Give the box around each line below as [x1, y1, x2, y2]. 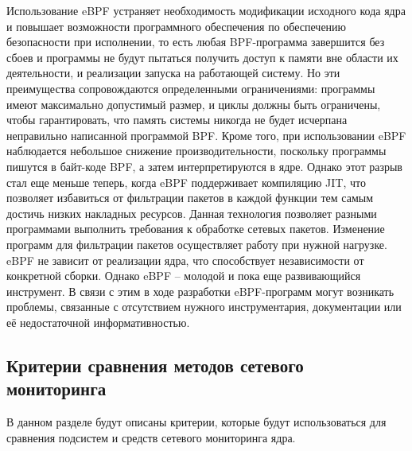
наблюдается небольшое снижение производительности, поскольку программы [6, 142, 387, 159]
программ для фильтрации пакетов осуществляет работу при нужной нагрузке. [6, 235, 387, 252]
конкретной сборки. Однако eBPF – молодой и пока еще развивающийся [6, 267, 361, 284]
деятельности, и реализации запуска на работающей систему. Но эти [6, 64, 340, 81]
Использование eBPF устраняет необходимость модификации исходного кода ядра [6, 2, 406, 18]
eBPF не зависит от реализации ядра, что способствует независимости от [6, 251, 364, 268]
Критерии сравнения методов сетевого [6, 352, 304, 377]
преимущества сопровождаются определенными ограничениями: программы [6, 80, 375, 96]
